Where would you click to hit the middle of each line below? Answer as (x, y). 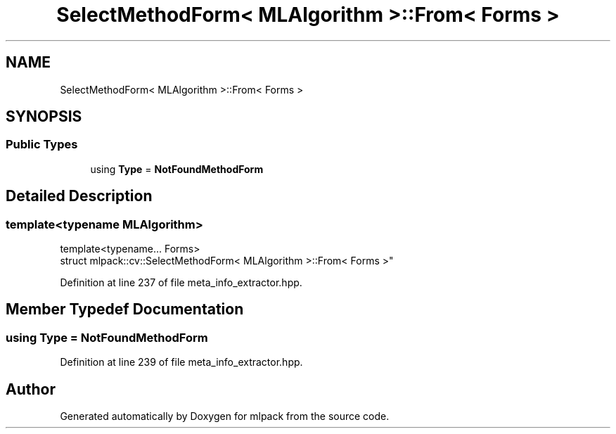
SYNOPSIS (44, 117)
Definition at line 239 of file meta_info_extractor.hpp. (181, 362)
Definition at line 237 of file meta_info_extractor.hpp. (181, 283)
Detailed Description (79, 196)
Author (31, 389)
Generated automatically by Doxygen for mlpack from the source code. (225, 416)
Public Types (42, 145)
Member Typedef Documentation (125, 309)
